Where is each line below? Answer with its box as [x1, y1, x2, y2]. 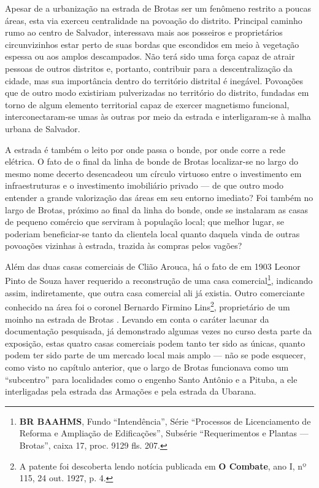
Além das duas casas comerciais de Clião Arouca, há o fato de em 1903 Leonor [5, 259, 301, 272]
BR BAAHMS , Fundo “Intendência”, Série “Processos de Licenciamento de [19, 414, 311, 427]
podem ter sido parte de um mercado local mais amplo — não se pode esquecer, [5, 348, 306, 361]
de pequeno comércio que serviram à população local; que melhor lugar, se [5, 215, 284, 228]
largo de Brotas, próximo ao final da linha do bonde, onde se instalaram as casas [5, 203, 308, 216]
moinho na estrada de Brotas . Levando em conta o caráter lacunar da [5, 312, 269, 325]
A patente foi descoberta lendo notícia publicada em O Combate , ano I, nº [19, 459, 307, 472]
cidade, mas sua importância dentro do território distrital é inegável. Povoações [5, 74, 304, 87]
